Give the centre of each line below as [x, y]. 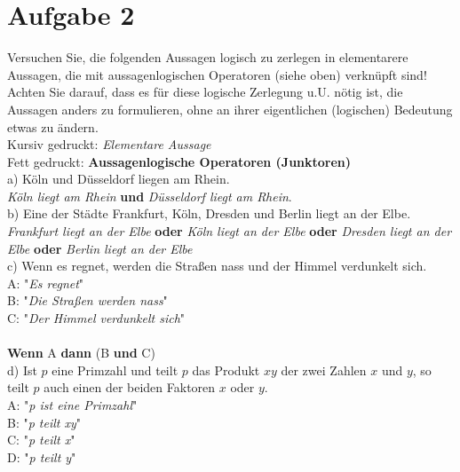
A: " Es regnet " [46, 283]
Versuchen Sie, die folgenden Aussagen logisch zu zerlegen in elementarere [208, 57]
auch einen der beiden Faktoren [130, 387]
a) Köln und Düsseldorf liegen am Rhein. [119, 179]
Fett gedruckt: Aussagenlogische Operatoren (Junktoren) [179, 161]
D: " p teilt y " [42, 456]
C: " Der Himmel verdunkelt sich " [96, 318]
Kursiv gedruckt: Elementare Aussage [109, 144]
